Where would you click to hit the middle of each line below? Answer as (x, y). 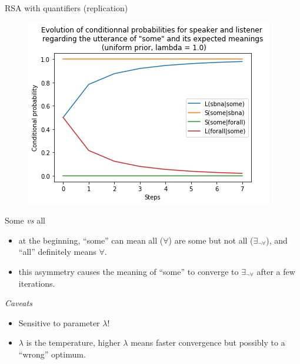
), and (277, 240)
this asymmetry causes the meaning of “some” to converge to (129, 271)
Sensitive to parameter (59, 322)
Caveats (19, 303)
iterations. (37, 283)
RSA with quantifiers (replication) (66, 8)
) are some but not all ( (211, 240)
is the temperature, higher (73, 342)
